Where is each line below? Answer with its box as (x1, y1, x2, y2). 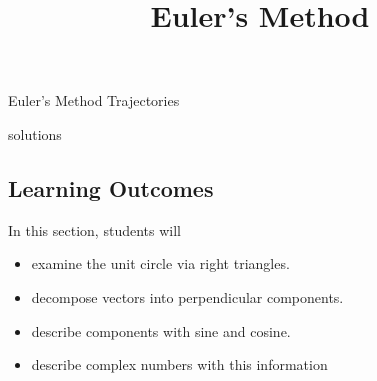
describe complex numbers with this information (31, 354, 328, 375)
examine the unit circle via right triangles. (31, 253, 290, 274)
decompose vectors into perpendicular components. (31, 286, 344, 307)
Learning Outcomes (8, 172, 214, 203)
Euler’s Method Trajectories (8, 90, 180, 111)
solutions (8, 123, 62, 144)
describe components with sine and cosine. (31, 320, 291, 341)
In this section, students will (8, 219, 181, 240)
